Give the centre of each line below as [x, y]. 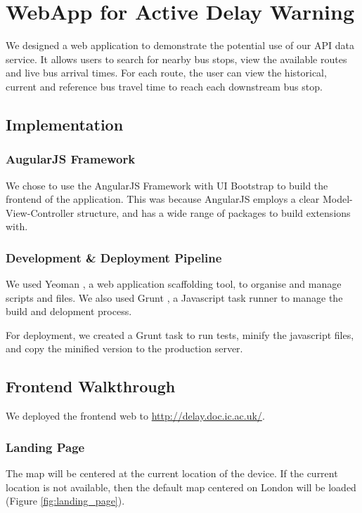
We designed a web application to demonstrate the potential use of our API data [180, 45]
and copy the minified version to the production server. [124, 348]
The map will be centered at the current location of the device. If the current [172, 473]
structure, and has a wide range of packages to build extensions [214, 212]
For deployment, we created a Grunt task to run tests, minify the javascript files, [180, 334]
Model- [337, 199]
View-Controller [40, 212]
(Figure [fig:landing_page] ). [65, 501]
